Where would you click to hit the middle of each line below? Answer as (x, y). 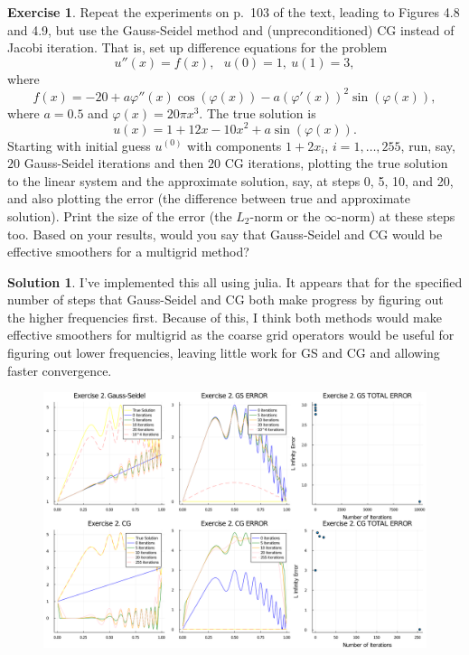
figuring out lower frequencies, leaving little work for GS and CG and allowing (224, 353)
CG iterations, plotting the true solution (336, 163)
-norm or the (285, 215)
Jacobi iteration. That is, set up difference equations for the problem (197, 47)
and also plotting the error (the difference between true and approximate (209, 198)
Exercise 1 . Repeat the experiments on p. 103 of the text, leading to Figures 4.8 (234, 12)
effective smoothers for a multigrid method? (128, 252)
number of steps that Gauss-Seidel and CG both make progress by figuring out (225, 299)
